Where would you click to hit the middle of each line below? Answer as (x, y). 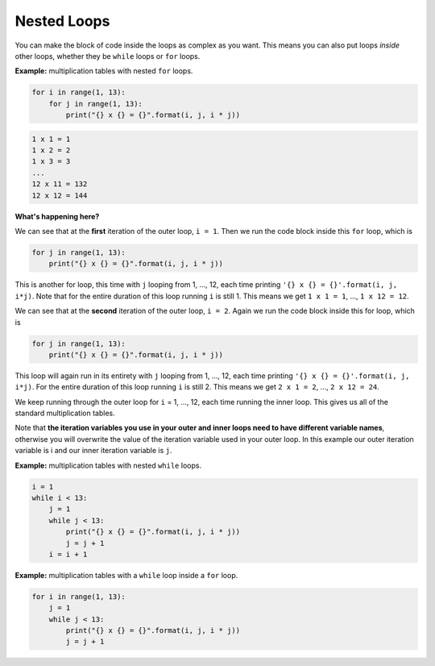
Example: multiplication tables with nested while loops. (108, 465)
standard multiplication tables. (65, 413)
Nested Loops (62, 21)
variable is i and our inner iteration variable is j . (93, 451)
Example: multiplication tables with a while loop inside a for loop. (126, 575)
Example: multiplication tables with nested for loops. (104, 71)
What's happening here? (57, 216)
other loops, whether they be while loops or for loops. (108, 56)
